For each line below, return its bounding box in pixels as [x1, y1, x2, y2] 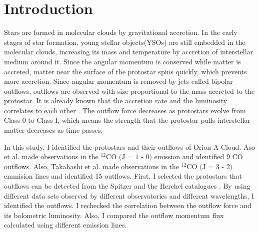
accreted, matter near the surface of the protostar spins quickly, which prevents [4, 66, 247, 76]
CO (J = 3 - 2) [186, 163, 233, 171]
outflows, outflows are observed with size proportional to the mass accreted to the [4, 85, 255, 96]
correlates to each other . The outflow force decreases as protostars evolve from [4, 105, 246, 115]
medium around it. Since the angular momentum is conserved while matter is [4, 56, 241, 66]
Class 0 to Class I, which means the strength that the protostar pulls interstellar [4, 115, 250, 125]
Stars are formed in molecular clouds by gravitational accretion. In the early [4, 27, 237, 37]
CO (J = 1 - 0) [106, 154, 152, 161]
